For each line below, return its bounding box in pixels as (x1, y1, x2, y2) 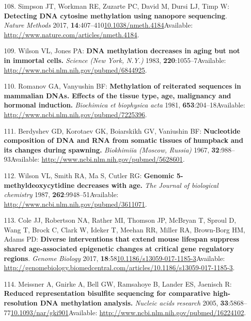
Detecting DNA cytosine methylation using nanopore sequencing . (4, 10, 227, 20)
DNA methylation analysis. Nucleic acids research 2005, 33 (40, 298, 228, 308)
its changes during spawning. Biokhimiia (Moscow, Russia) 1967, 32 (4, 144, 220, 154)
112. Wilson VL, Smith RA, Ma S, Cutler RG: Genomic (4, 170, 174, 180)
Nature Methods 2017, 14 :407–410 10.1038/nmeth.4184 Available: (4, 20, 193, 30)
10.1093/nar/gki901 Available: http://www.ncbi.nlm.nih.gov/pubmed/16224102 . (11, 307, 246, 317)
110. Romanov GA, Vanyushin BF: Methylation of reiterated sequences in (4, 81, 241, 91)
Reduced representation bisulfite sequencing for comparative (4, 288, 211, 298)
